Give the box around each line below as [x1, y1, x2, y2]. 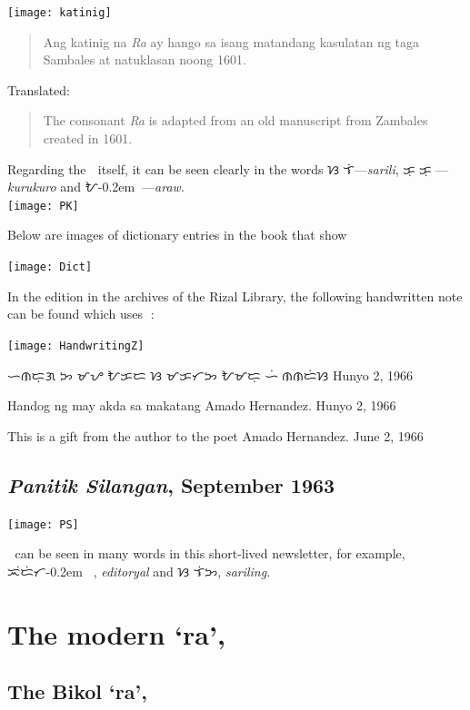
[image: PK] [7, 199, 79, 212]
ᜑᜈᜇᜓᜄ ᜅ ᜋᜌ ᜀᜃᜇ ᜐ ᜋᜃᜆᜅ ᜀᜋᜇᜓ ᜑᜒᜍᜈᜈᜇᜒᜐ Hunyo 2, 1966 [7, 365, 413, 384]
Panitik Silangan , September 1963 [7, 470, 335, 498]
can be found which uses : [7, 304, 155, 323]
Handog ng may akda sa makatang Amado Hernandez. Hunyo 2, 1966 [7, 396, 396, 415]
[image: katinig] [7, 6, 112, 19]
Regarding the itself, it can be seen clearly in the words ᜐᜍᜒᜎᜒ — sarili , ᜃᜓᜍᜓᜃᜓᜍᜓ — [7, 159, 448, 178]
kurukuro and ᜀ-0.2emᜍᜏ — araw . [7, 177, 185, 196]
